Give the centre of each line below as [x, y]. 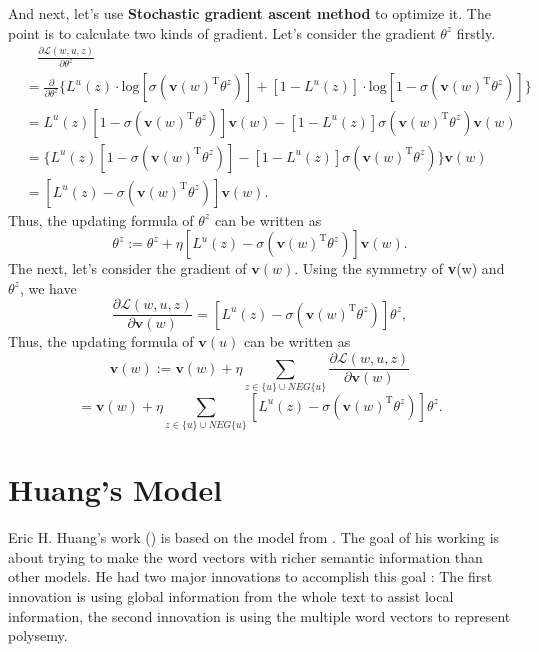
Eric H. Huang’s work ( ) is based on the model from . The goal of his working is [254, 537]
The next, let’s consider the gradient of [127, 268]
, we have [48, 287]
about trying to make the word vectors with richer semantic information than [245, 556]
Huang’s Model [115, 489]
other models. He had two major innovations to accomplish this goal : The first [250, 576]
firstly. [476, 32]
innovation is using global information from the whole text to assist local [231, 596]
